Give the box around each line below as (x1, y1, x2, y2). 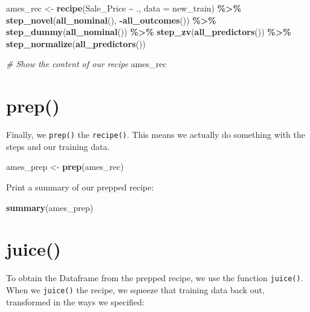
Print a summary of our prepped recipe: (6, 180, 154, 193)
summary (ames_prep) (6, 201, 94, 213)
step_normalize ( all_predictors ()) (6, 37, 146, 50)
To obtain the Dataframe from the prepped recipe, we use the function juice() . (6, 271, 303, 284)
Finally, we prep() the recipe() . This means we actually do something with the (6, 128, 305, 141)
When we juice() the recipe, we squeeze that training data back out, (6, 283, 265, 296)
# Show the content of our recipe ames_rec (6, 57, 167, 70)
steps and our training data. (6, 140, 110, 152)
